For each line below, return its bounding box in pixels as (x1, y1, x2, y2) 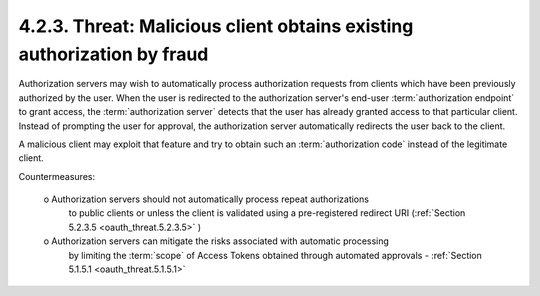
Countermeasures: (18, 170, 95, 182)
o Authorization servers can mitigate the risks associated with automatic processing (43, 235, 390, 247)
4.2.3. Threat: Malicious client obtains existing (18, 15, 414, 37)
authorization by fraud (18, 43, 209, 65)
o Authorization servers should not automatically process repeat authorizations (43, 193, 370, 205)
